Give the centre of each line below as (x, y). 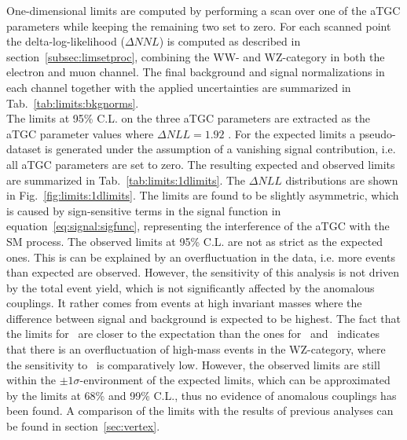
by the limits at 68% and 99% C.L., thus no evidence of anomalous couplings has (202, 395)
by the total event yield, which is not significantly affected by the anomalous (191, 287)
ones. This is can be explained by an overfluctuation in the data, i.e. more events (201, 257)
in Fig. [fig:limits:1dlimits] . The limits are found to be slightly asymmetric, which (203, 195)
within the (31, 380)
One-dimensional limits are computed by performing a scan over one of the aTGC (203, 10)
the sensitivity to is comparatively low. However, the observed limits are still (193, 364)
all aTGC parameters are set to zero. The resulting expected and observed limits (201, 164)
